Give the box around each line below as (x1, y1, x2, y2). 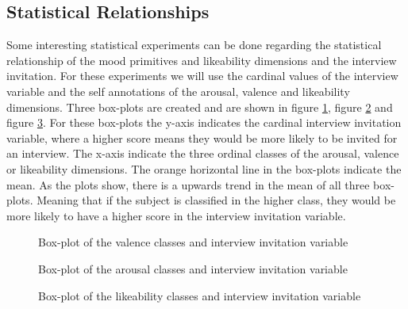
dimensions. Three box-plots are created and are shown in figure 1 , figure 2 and (6, 98, 393, 115)
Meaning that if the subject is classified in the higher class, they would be (37, 192, 396, 208)
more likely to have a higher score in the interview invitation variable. (6, 207, 346, 223)
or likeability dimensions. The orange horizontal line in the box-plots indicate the (6, 160, 402, 177)
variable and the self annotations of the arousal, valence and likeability (6, 82, 350, 99)
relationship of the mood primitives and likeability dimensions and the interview (6, 51, 397, 68)
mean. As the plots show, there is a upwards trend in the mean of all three (6, 176, 370, 193)
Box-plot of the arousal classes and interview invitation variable (38, 260, 348, 277)
